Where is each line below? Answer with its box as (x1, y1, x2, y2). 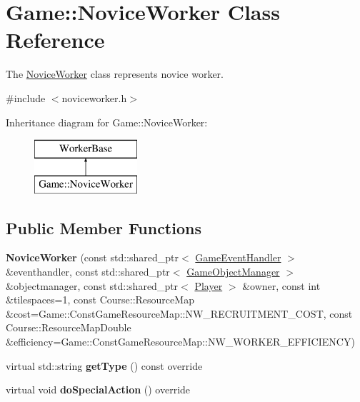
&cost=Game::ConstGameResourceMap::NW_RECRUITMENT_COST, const (6, 306, 353, 321)
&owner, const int (242, 278, 321, 293)
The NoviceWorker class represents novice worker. (6, 66, 224, 81)
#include (6, 90, 46, 105)
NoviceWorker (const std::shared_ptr (6, 250, 179, 265)
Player (194, 278, 223, 293)
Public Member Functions (6, 216, 201, 238)
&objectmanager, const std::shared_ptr (6, 278, 179, 293)
